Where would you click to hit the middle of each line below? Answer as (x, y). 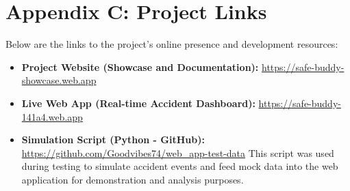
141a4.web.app (52, 116)
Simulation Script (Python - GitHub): (113, 139)
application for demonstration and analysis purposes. (133, 179)
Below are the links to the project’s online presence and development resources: (172, 44)
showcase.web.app (59, 80)
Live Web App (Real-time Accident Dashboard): (138, 103)
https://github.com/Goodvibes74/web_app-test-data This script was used (178, 152)
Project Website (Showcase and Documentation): (140, 67)
